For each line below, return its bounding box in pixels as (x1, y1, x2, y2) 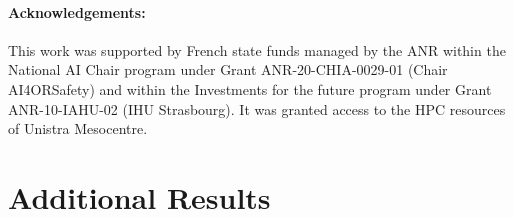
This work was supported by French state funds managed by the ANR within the (8, 39, 506, 60)
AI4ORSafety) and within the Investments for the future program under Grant (8, 78, 492, 99)
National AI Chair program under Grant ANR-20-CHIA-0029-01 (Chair (8, 59, 448, 80)
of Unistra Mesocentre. (8, 118, 148, 139)
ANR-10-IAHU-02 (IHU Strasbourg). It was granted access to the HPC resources (8, 98, 506, 119)
